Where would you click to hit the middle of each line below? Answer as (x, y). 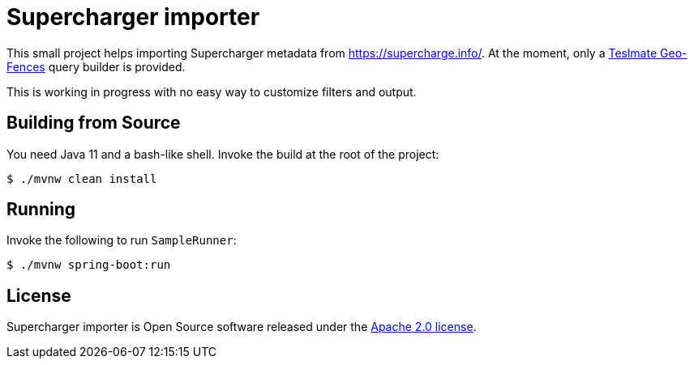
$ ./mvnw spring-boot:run (89, 265)
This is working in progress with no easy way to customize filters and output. (212, 91)
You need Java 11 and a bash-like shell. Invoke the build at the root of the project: (223, 154)
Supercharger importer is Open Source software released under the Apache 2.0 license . (242, 327)
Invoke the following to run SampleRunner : (122, 240)
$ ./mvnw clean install (82, 178)
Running (41, 210)
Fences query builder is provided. (96, 66)
